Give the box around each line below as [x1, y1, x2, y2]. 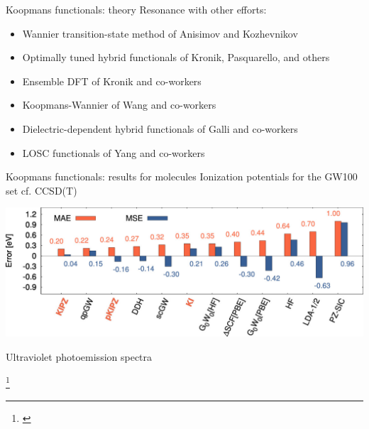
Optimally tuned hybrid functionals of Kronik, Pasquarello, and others [22, 50, 330, 65]
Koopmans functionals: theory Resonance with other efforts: [6, 2, 267, 16]
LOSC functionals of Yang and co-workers [22, 145, 205, 160]
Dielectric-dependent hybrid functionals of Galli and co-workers [22, 121, 298, 136]
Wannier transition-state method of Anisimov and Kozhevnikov [22, 26, 298, 40]
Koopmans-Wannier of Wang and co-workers [22, 97, 216, 112]
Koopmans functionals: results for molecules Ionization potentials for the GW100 [6, 169, 358, 184]
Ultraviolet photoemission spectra [6, 349, 153, 364]
